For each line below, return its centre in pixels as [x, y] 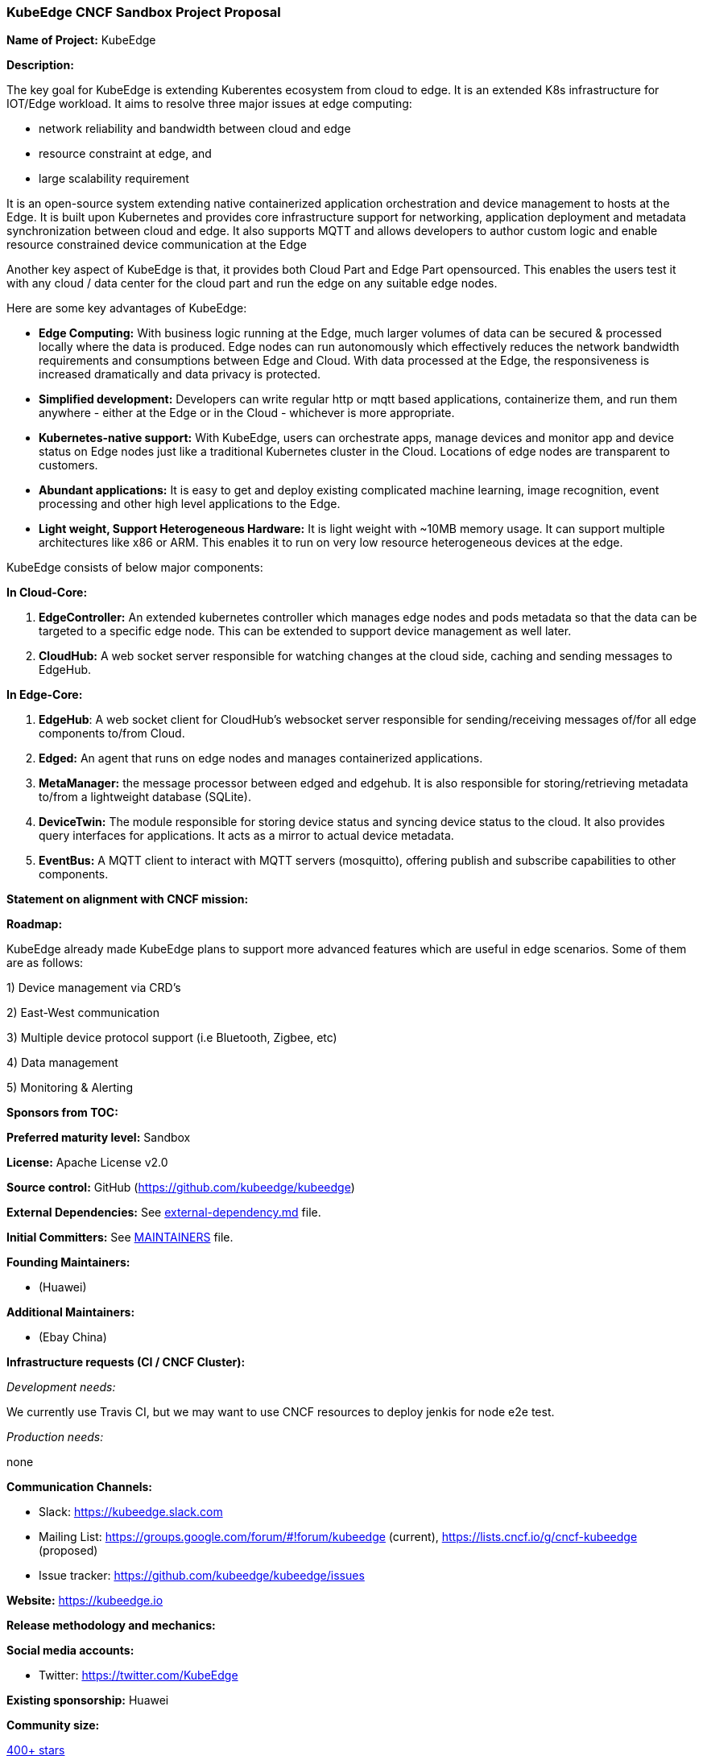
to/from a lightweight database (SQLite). [145, 797]
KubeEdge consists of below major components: [135, 568]
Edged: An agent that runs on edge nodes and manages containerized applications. [261, 758]
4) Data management [62, 1063]
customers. [68, 465]
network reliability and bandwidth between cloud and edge [195, 129]
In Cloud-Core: [47, 593]
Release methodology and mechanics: [111, 1626]
